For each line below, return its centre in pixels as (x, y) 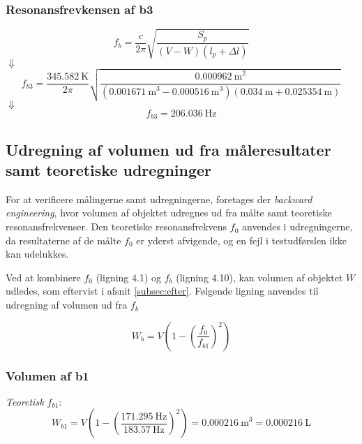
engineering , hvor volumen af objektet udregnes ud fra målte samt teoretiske (169, 213)
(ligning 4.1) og (128, 277)
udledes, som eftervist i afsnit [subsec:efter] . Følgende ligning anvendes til (162, 291)
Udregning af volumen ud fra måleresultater (168, 149)
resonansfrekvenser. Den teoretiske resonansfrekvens (116, 227)
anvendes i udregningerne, (297, 227)
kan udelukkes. (37, 254)
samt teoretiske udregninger (109, 170)
